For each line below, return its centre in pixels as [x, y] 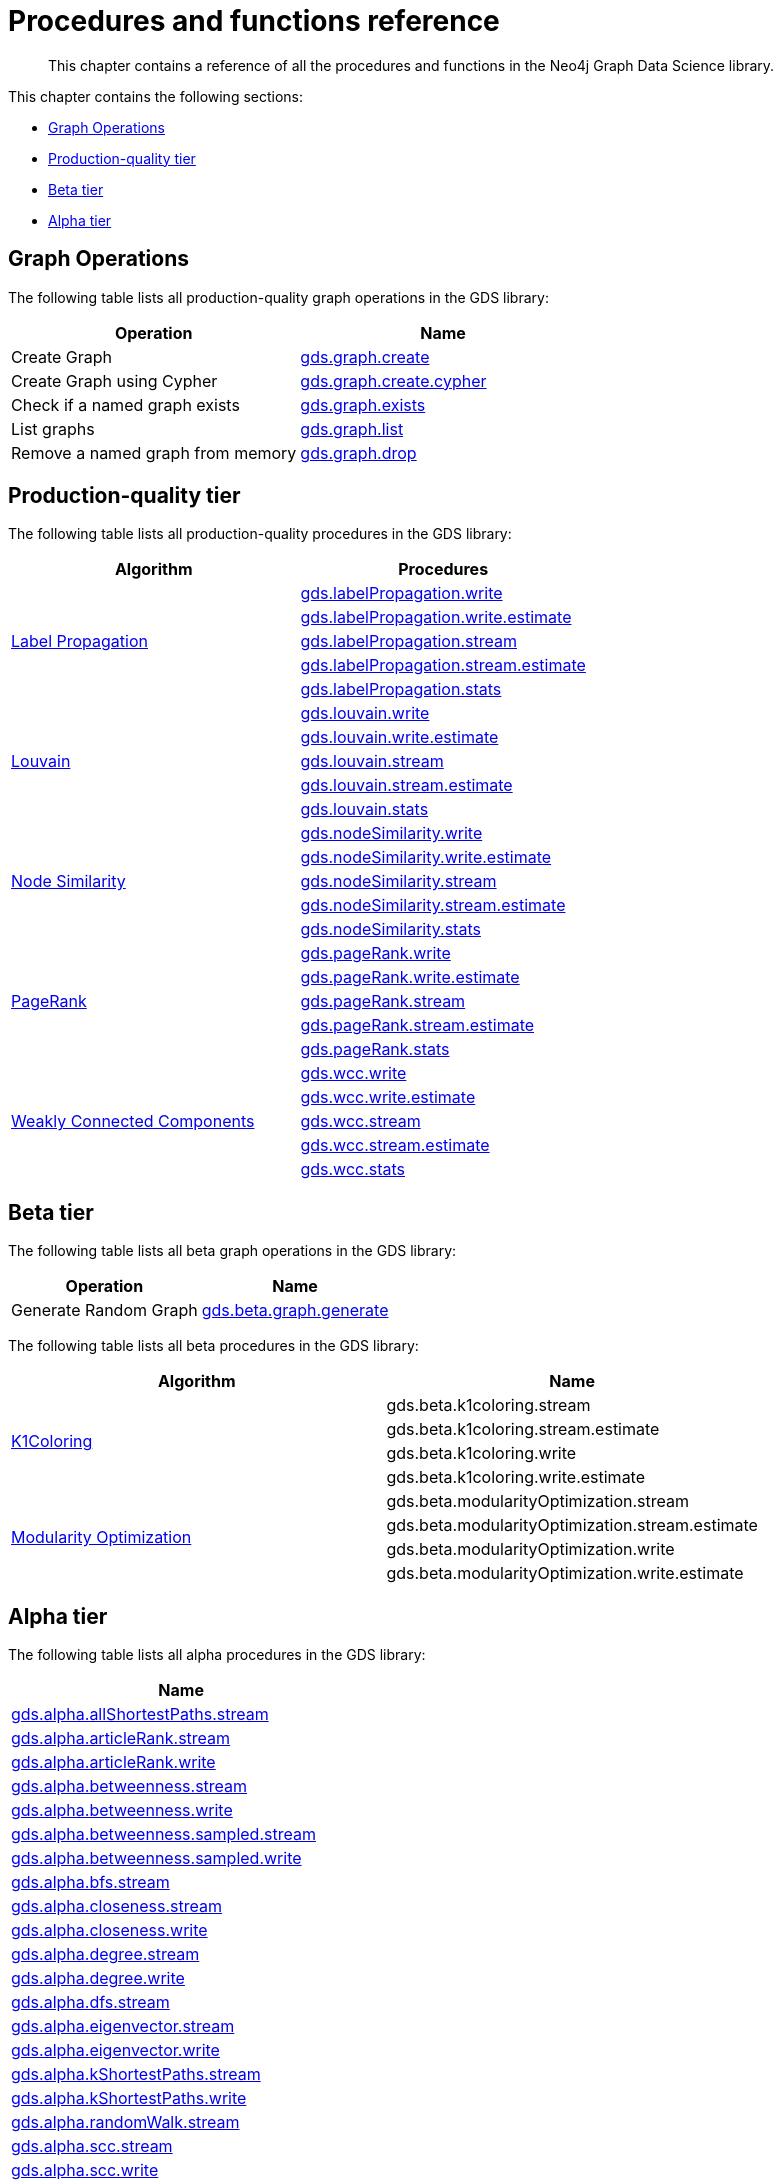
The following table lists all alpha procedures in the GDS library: [217, 1655]
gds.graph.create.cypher [393, 380]
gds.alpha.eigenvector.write [115, 2050]
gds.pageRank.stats [375, 1049]
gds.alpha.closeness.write [109, 1930]
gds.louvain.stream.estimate [406, 785]
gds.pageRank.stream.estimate [417, 1025]
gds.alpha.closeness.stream [116, 1906]
